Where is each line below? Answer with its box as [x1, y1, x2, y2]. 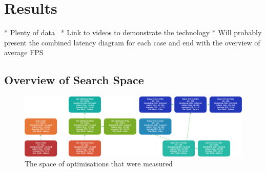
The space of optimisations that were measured [25, 158, 173, 169]
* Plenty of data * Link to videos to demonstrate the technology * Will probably [4, 27, 262, 38]
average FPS [4, 47, 44, 58]
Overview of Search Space [4, 72, 144, 88]
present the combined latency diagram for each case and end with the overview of [4, 37, 260, 47]
